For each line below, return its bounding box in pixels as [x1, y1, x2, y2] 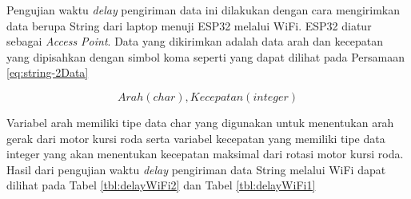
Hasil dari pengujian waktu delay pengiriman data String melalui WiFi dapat [6, 161, 386, 177]
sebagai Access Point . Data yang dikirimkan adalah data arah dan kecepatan [6, 33, 384, 50]
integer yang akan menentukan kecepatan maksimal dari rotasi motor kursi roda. [6, 145, 404, 162]
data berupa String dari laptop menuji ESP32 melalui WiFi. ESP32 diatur [6, 17, 372, 34]
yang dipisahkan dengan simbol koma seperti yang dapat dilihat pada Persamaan [6, 48, 405, 65]
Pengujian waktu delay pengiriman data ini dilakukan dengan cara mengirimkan [6, 2, 400, 18]
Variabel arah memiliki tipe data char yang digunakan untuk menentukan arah [6, 113, 394, 130]
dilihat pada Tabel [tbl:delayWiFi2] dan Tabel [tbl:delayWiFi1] [6, 177, 316, 193]
